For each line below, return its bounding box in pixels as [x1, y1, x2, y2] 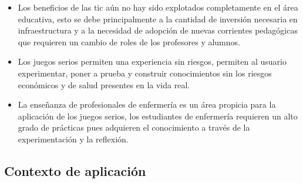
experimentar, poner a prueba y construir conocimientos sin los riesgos [18, 66, 272, 79]
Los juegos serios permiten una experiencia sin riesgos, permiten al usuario [18, 55, 287, 68]
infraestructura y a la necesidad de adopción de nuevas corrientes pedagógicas [18, 24, 298, 36]
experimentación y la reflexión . [18, 132, 129, 145]
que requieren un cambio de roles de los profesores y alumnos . [18, 35, 240, 48]
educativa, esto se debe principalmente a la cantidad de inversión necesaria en [18, 12, 298, 25]
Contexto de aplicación [4, 161, 146, 179]
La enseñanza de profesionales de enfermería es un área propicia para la [18, 98, 276, 111]
